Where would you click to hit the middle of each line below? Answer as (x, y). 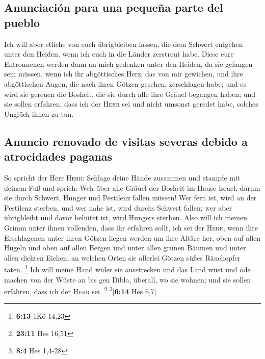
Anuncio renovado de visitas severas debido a (126, 141)
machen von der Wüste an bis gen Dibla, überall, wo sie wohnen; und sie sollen (128, 279)
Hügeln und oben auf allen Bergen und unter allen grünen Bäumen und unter (125, 248)
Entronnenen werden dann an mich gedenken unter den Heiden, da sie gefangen (128, 63)
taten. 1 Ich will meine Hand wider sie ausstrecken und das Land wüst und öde (127, 268)
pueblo (22, 22)
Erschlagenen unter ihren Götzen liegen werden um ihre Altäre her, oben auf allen (132, 237)
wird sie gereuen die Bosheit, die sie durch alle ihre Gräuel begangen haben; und (130, 94)
